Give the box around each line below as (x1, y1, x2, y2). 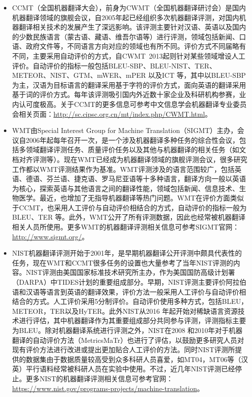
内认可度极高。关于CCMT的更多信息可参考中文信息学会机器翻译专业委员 (12, 99, 247, 109)
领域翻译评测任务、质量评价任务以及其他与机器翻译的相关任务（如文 (26, 144, 246, 155)
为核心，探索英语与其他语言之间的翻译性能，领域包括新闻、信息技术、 (12, 183, 239, 193)
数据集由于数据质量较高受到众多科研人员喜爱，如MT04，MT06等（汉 (26, 354, 248, 364)
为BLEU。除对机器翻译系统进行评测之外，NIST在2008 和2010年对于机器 (12, 325, 243, 335)
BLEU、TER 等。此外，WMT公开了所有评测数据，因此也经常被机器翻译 (12, 212, 246, 222)
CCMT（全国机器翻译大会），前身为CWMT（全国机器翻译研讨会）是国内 (12, 2, 246, 12)
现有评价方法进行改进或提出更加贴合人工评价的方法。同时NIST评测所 (12, 344, 235, 355)
